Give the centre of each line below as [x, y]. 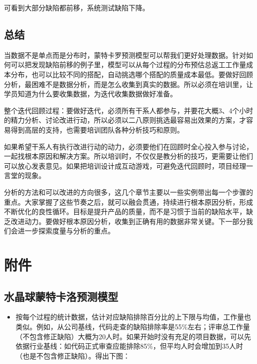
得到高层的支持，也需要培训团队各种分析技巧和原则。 [97, 129]
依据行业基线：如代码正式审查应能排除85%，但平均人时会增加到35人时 [129, 346]
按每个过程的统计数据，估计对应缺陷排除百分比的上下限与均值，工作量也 [133, 317]
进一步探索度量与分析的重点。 [66, 231]
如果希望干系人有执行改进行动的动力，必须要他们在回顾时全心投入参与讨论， [128, 146]
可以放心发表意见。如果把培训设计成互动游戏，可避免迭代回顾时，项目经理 [125, 165]
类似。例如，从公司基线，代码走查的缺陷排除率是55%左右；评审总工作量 [133, 327]
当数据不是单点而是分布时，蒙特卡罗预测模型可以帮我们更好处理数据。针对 [125, 55]
